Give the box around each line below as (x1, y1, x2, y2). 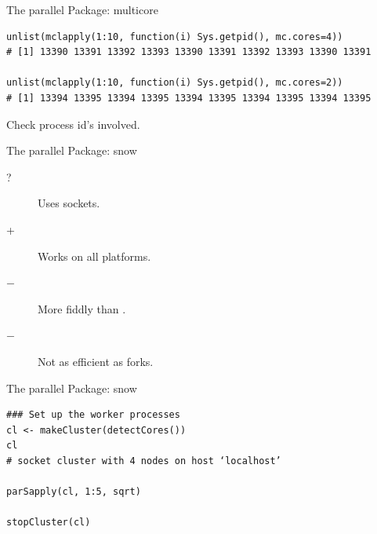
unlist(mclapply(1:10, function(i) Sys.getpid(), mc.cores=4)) (6, 31, 343, 42)
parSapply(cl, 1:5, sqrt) (6, 486, 141, 498)
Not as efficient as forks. (38, 353, 154, 369)
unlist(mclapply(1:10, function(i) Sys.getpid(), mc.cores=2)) (6, 77, 343, 89)
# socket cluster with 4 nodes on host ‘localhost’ (6, 455, 281, 466)
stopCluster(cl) (6, 517, 91, 529)
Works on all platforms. (38, 247, 151, 264)
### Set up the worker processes (6, 409, 180, 421)
